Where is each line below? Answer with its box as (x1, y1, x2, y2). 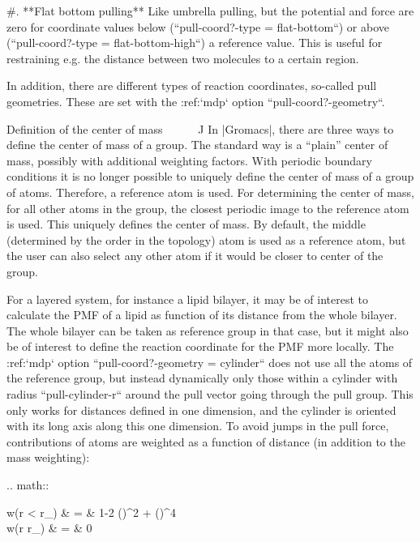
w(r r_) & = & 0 (6, 519, 92, 536)
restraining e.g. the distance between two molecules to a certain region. (6, 49, 359, 66)
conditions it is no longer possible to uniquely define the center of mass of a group (6, 168, 414, 185)
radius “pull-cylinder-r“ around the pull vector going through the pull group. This (6, 386, 414, 403)
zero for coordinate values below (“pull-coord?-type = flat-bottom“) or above (6, 18, 389, 35)
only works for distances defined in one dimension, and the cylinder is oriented (6, 401, 396, 418)
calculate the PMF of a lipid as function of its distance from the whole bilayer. (6, 306, 397, 323)
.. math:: (6, 476, 49, 493)
